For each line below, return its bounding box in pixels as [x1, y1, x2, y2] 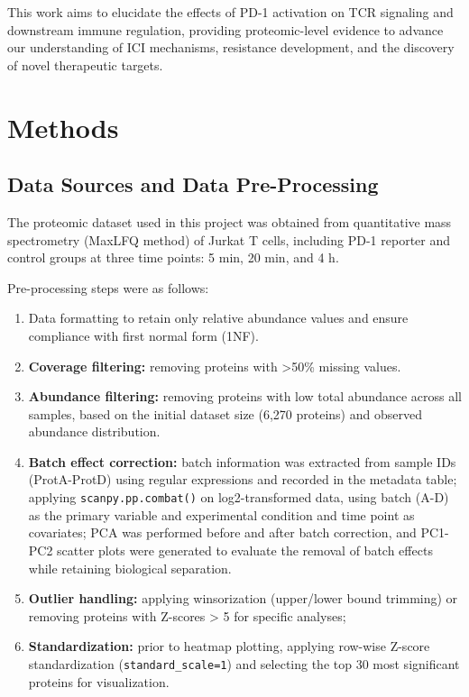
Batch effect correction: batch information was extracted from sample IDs [28, 452, 456, 471]
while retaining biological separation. [28, 558, 232, 577]
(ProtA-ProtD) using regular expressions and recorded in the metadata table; [28, 470, 457, 489]
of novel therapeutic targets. [7, 55, 163, 74]
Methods [7, 108, 119, 145]
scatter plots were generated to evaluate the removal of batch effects [57, 540, 433, 559]
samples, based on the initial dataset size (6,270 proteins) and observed [28, 404, 422, 423]
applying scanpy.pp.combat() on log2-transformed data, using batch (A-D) [28, 488, 449, 507]
